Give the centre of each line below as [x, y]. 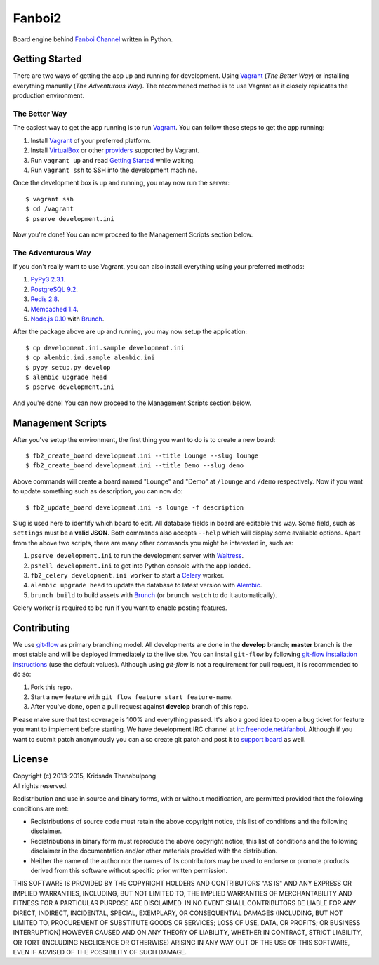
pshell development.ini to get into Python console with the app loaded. [140, 566]
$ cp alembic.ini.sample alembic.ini [91, 358]
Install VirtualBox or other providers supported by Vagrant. [115, 150]
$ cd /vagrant [49, 209]
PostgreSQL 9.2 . [54, 289]
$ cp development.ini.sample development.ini [105, 348]
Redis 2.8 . [45, 299]
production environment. [48, 95]
